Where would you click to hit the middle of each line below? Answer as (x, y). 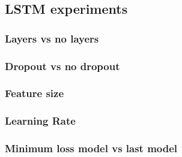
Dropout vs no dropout (62, 66)
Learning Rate (40, 121)
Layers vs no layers (52, 38)
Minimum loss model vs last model (91, 148)
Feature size (35, 93)
